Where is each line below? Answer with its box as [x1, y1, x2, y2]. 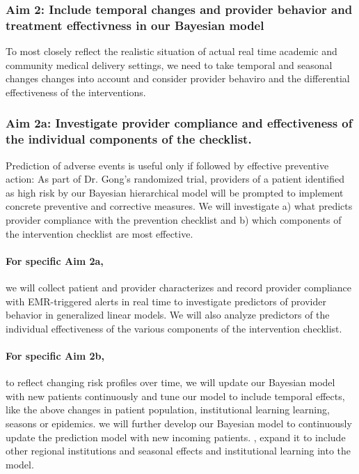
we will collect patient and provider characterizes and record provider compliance [6, 280, 351, 295]
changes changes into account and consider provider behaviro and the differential [6, 71, 350, 86]
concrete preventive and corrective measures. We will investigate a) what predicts [6, 199, 353, 213]
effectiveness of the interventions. [6, 84, 146, 99]
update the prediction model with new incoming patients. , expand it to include [6, 429, 346, 444]
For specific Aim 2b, [6, 348, 104, 362]
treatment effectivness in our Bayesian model [6, 16, 264, 33]
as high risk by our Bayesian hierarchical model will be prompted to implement [6, 185, 344, 199]
